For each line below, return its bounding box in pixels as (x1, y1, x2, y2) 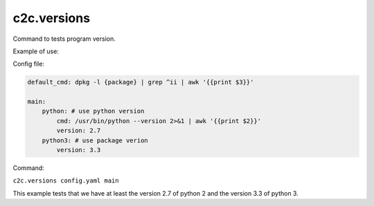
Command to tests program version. (12, 35, 116, 43)
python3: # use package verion (42, 136, 148, 144)
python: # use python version (42, 107, 145, 115)
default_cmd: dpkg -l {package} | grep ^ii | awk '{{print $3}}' (27, 78, 254, 86)
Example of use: (12, 47, 59, 55)
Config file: (12, 59, 45, 68)
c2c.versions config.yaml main (12, 177, 119, 185)
